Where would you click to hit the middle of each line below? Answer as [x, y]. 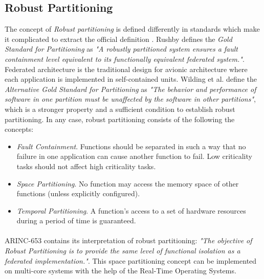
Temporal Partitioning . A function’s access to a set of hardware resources [131, 210]
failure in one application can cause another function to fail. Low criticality [134, 156]
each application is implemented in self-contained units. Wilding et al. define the [131, 79]
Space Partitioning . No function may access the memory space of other [128, 183]
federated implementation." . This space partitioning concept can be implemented [131, 260]
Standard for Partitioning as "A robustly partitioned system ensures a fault [122, 49]
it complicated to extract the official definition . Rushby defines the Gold [118, 39]
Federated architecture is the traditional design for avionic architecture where [126, 69]
